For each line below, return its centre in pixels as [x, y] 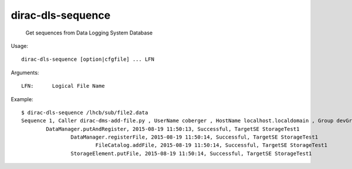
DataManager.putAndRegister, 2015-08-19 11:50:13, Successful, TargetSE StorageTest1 [173, 129]
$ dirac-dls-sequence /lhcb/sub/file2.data [85, 112]
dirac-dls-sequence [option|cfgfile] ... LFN [88, 59]
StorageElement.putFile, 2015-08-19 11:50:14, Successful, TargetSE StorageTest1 [191, 153]
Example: [22, 99]
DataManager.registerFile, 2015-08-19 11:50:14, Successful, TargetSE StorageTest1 [194, 137]
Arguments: [25, 73]
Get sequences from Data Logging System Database [89, 33]
